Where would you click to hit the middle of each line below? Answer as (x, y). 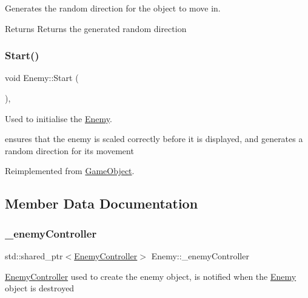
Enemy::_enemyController (200, 255)
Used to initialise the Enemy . (59, 118)
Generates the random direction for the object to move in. (113, 8)
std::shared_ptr (34, 255)
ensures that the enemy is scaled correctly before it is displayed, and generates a (154, 139)
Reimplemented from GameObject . (70, 171)
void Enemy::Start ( (42, 78)
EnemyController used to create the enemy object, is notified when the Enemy (151, 276)
